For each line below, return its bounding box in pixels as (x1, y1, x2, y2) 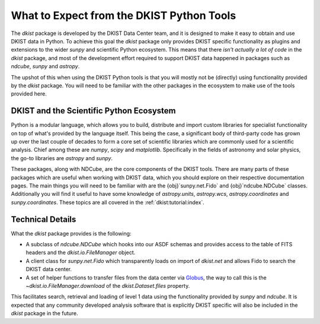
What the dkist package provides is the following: (11, 230, 132, 237)
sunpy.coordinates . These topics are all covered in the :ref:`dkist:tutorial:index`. (11, 199, 204, 206)
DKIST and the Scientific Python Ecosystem (11, 106, 176, 116)
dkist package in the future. (11, 310, 78, 317)
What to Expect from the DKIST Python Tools (11, 9, 236, 22)
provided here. (11, 90, 47, 97)
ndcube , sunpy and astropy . (11, 63, 80, 70)
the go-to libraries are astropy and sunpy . (11, 154, 113, 161)
